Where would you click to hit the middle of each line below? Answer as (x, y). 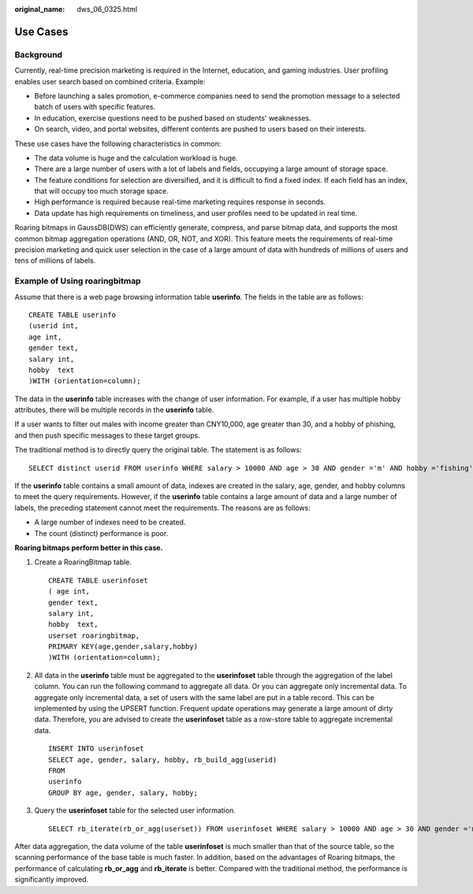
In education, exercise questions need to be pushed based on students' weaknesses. (173, 117)
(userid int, (54, 326)
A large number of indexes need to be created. (110, 522)
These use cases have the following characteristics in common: (118, 143)
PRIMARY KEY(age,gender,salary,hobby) (123, 647)
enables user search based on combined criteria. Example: (110, 81)
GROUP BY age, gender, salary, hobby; (123, 793)
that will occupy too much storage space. (101, 191)
